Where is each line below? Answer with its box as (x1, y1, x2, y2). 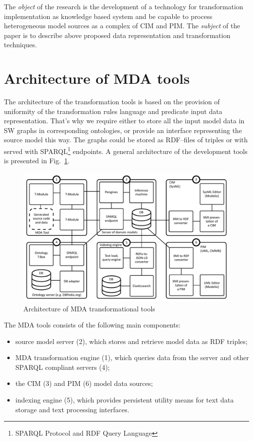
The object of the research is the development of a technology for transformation (4, 1, 243, 11)
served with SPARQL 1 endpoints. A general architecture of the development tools (4, 145, 248, 156)
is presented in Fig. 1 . (4, 155, 70, 166)
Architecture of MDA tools (4, 68, 190, 88)
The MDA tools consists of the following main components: (4, 320, 181, 330)
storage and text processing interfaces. (15, 404, 129, 414)
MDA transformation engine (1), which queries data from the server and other (15, 352, 249, 363)
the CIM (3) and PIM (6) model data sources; (15, 378, 153, 388)
